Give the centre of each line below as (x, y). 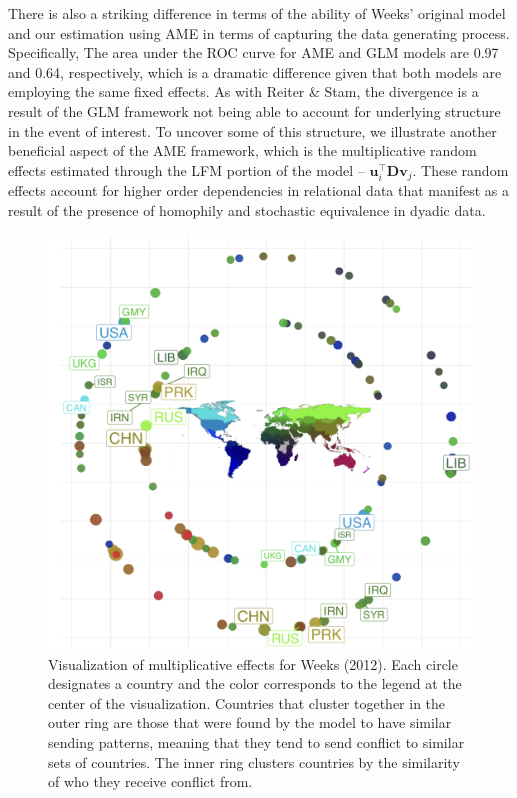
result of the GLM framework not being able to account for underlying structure (254, 110)
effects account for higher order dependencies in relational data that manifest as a (258, 190)
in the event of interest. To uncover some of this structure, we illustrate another (252, 130)
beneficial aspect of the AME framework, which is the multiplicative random (242, 150)
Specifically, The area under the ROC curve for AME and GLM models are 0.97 (253, 52)
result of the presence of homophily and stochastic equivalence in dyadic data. (247, 209)
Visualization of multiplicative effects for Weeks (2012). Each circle (253, 663)
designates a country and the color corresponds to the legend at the (255, 683)
